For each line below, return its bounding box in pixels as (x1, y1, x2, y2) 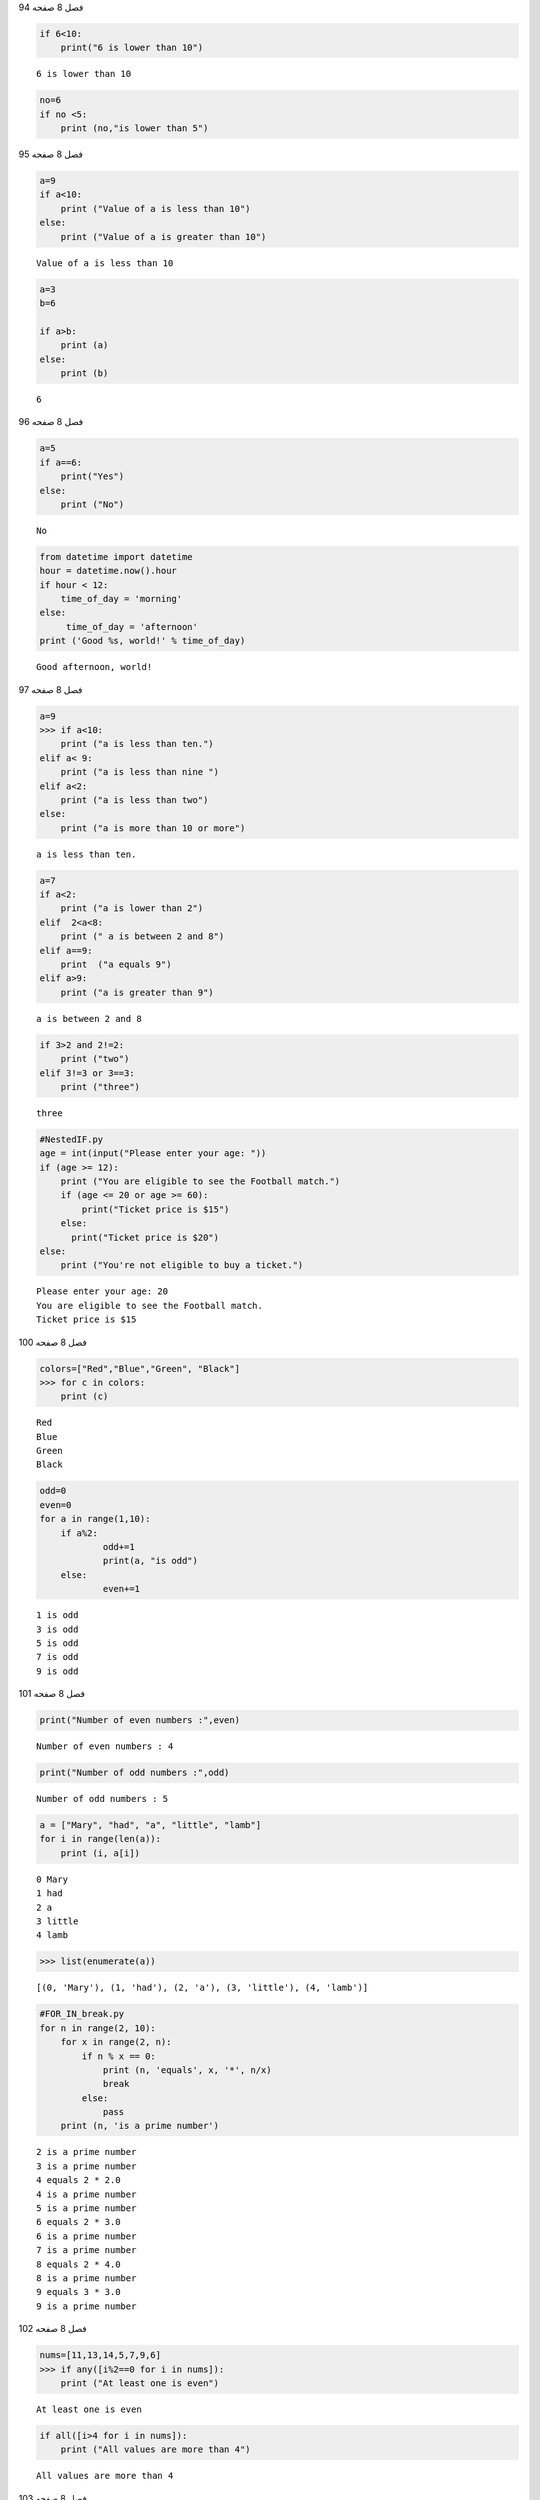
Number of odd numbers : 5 (36, 1793, 169, 1805)
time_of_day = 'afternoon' (65, 621, 199, 632)
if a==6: (39, 456, 83, 468)
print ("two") (60, 1053, 130, 1065)
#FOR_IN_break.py (39, 2008, 125, 2020)
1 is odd (36, 1610, 79, 1621)
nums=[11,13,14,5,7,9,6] (39, 2350, 162, 2361)
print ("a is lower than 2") (60, 903, 204, 914)
